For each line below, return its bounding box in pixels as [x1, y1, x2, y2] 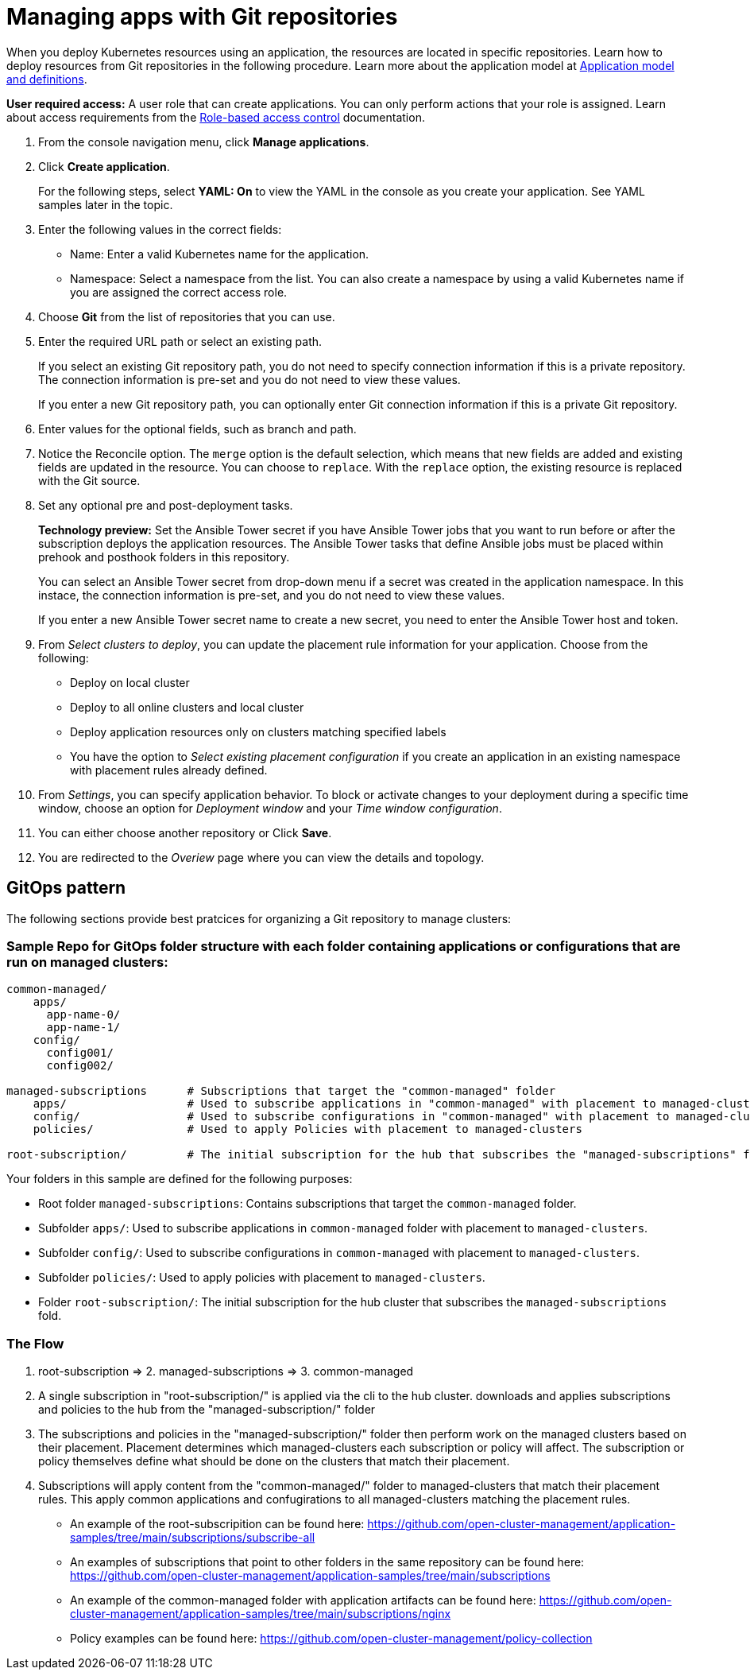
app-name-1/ [46, 1021, 121, 1034]
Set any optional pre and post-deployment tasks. [38, 498, 293, 512]
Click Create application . [38, 159, 170, 173]
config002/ [46, 1059, 114, 1073]
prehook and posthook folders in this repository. [38, 549, 290, 564]
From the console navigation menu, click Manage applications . [38, 134, 369, 149]
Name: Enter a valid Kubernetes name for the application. [70, 246, 369, 261]
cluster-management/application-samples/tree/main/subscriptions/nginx [70, 1607, 451, 1621]
